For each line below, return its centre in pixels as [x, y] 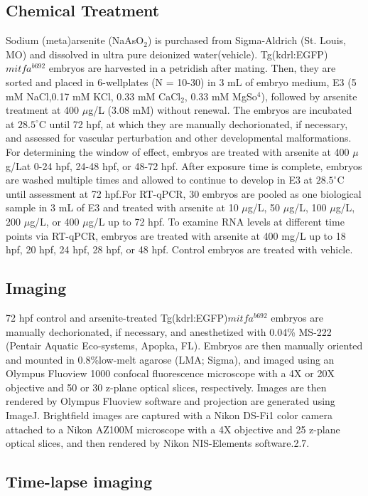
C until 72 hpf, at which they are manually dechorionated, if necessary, [193, 123]
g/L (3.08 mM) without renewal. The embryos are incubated [220, 110]
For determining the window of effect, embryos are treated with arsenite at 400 [178, 151]
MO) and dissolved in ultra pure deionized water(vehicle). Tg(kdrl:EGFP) [167, 54]
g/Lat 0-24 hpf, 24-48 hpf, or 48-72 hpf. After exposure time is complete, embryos [184, 165]
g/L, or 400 [55, 221]
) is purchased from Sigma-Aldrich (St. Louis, [247, 40]
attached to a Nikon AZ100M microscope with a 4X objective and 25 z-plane [173, 429]
